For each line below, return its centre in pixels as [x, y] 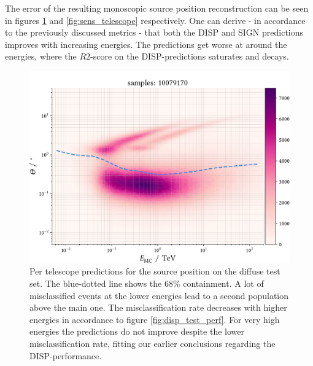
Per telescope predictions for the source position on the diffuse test [155, 271]
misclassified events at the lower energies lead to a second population [159, 295]
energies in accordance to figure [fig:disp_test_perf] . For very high [155, 319]
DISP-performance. [66, 355]
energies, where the [41, 56]
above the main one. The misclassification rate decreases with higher [158, 307]
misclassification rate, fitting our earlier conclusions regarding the [153, 343]
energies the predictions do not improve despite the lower [137, 331]
